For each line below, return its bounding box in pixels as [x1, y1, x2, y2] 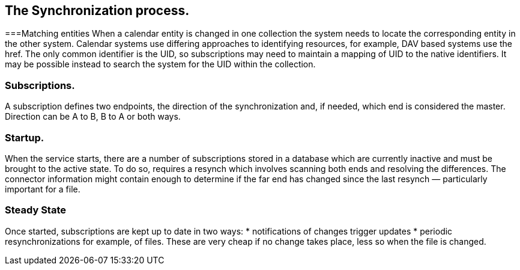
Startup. [5, 131, 44, 144]
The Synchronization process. [5, 3, 190, 18]
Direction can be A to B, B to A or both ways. [5, 111, 181, 122]
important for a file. [5, 183, 80, 194]
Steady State [5, 204, 67, 216]
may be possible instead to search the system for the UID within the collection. [5, 59, 316, 70]
